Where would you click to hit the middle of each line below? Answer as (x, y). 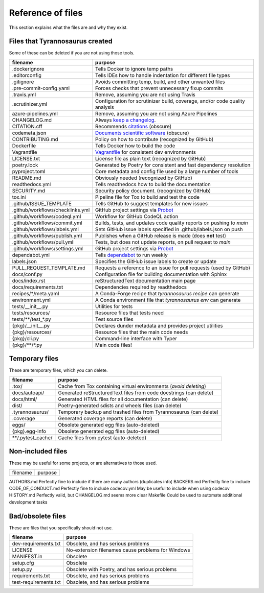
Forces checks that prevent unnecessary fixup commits (159, 88)
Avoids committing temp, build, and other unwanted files (160, 82)
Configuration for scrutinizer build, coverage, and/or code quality (170, 101)
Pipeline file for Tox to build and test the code (147, 197)
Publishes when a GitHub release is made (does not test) (161, 236)
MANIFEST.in (27, 557)
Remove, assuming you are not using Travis (145, 95)
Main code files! (113, 345)
